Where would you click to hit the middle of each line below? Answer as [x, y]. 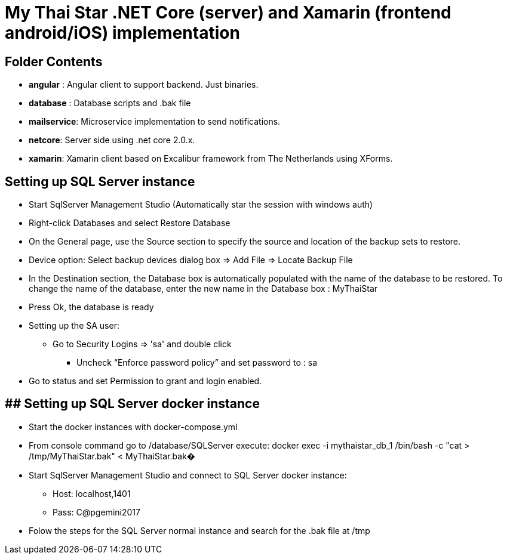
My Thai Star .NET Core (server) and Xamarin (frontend [228, 13]
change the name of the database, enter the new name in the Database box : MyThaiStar [203, 289]
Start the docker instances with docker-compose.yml [133, 427]
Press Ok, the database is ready [91, 307]
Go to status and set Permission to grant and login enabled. [145, 381]
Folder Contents [54, 61]
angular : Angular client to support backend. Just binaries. [144, 85]
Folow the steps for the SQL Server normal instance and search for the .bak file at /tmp [199, 530]
